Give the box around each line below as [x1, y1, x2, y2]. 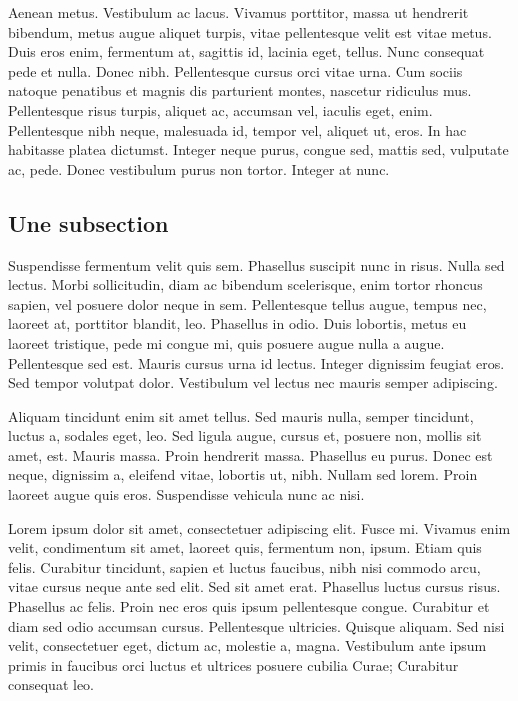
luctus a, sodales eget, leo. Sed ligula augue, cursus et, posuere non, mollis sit [8, 425, 482, 446]
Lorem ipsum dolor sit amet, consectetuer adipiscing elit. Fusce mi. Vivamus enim [8, 517, 511, 538]
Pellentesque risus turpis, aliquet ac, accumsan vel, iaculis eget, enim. [8, 99, 433, 120]
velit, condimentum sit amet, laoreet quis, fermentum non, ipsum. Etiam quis [8, 537, 482, 558]
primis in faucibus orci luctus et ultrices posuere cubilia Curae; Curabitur [8, 654, 459, 675]
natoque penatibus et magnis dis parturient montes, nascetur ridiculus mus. [8, 80, 472, 101]
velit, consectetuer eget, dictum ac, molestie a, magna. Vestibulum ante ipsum [8, 635, 487, 656]
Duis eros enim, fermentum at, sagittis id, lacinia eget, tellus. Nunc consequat [8, 41, 485, 62]
